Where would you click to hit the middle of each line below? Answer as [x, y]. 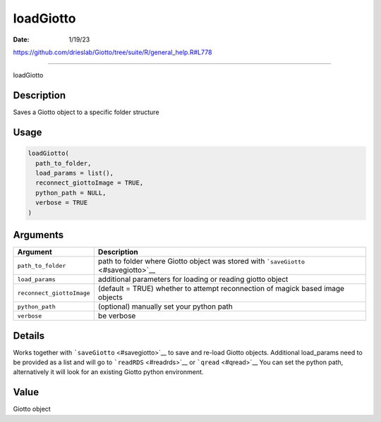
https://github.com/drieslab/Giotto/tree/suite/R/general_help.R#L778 [113, 52]
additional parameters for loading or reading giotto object [193, 280]
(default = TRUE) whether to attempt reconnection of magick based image [221, 289]
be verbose [117, 316]
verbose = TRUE [62, 203]
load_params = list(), [75, 173]
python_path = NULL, [71, 193]
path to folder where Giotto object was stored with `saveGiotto [201, 261]
